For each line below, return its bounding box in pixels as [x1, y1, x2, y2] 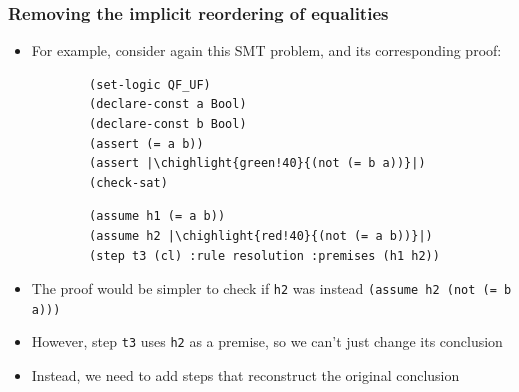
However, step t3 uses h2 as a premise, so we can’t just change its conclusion [31, 331, 503, 352]
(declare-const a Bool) [89, 97, 247, 112]
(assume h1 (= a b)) [89, 209, 226, 224]
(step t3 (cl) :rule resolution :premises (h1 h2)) [89, 248, 440, 263]
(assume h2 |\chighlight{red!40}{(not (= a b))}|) [89, 228, 433, 243]
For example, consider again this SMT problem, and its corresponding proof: [31, 40, 502, 61]
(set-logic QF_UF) [89, 77, 211, 92]
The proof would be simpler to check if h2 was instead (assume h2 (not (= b [31, 278, 512, 299]
